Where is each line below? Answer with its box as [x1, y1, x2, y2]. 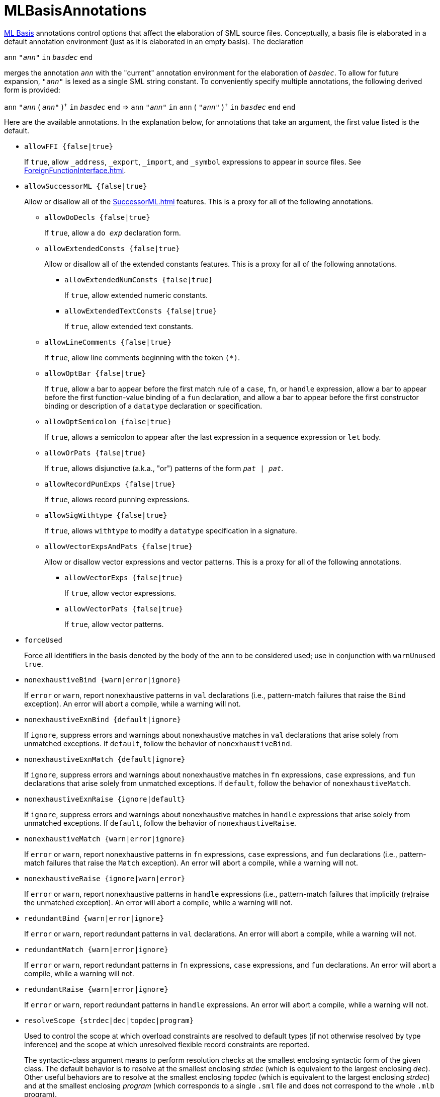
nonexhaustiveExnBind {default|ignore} [24, 716, 181, 724]
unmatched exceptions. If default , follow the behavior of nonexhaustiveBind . [24, 739, 292, 748]
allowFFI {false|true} [24, 142, 114, 151]
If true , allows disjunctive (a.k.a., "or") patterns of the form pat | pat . [44, 464, 284, 473]
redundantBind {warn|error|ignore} [24, 914, 164, 923]
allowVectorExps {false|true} [64, 574, 184, 582]
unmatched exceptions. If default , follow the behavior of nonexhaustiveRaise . [24, 819, 297, 828]
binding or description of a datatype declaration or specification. [44, 402, 262, 411]
